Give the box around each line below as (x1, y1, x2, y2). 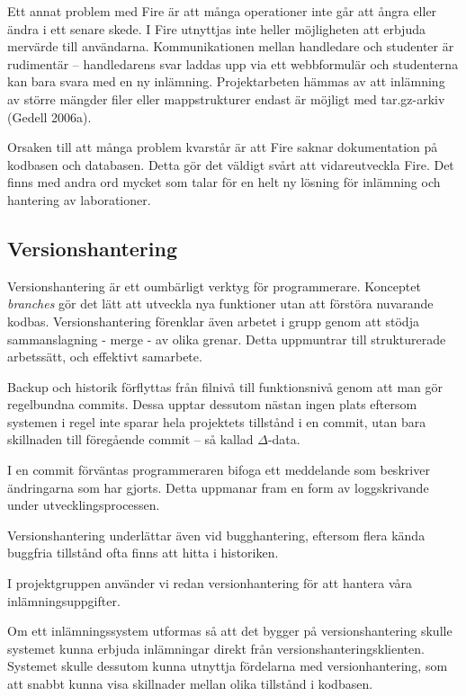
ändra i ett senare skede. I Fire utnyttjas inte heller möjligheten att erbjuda (7, 19, 426, 38)
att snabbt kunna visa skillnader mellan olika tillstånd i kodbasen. (7, 674, 373, 693)
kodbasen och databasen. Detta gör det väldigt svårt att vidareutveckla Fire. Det (7, 155, 454, 174)
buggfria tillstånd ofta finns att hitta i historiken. (7, 543, 279, 562)
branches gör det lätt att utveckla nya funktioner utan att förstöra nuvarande (7, 294, 434, 313)
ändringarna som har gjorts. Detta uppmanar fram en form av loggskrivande (7, 477, 429, 496)
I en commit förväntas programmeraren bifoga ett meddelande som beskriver (7, 460, 430, 479)
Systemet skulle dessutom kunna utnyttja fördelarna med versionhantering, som (7, 656, 448, 675)
